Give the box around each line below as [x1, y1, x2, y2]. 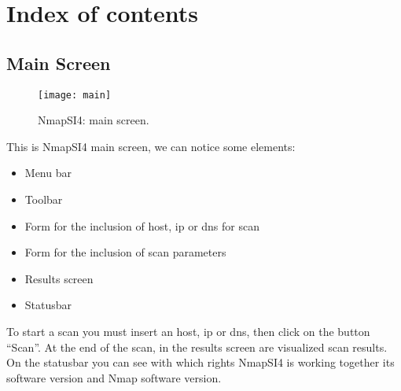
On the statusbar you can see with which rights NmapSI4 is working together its [6, 354, 395, 371]
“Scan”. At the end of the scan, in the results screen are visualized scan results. [6, 338, 388, 355]
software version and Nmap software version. [6, 369, 222, 385]
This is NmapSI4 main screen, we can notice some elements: [6, 138, 296, 154]
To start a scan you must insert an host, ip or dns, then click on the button [6, 323, 370, 339]
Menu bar [24, 164, 72, 181]
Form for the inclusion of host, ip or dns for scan [24, 217, 259, 234]
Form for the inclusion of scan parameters [24, 244, 226, 260]
